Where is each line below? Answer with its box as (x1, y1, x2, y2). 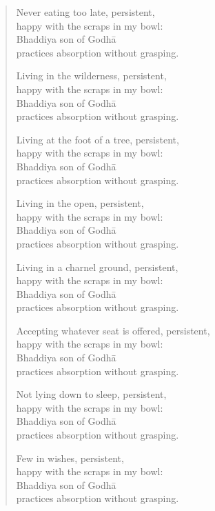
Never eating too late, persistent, (16, 5, 155, 19)
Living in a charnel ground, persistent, (16, 259, 178, 274)
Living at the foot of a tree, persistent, (16, 132, 179, 146)
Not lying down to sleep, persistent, (16, 387, 167, 401)
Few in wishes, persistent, (16, 450, 124, 465)
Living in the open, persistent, (16, 196, 144, 210)
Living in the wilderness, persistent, (16, 68, 167, 83)
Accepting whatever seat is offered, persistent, (16, 323, 210, 337)
